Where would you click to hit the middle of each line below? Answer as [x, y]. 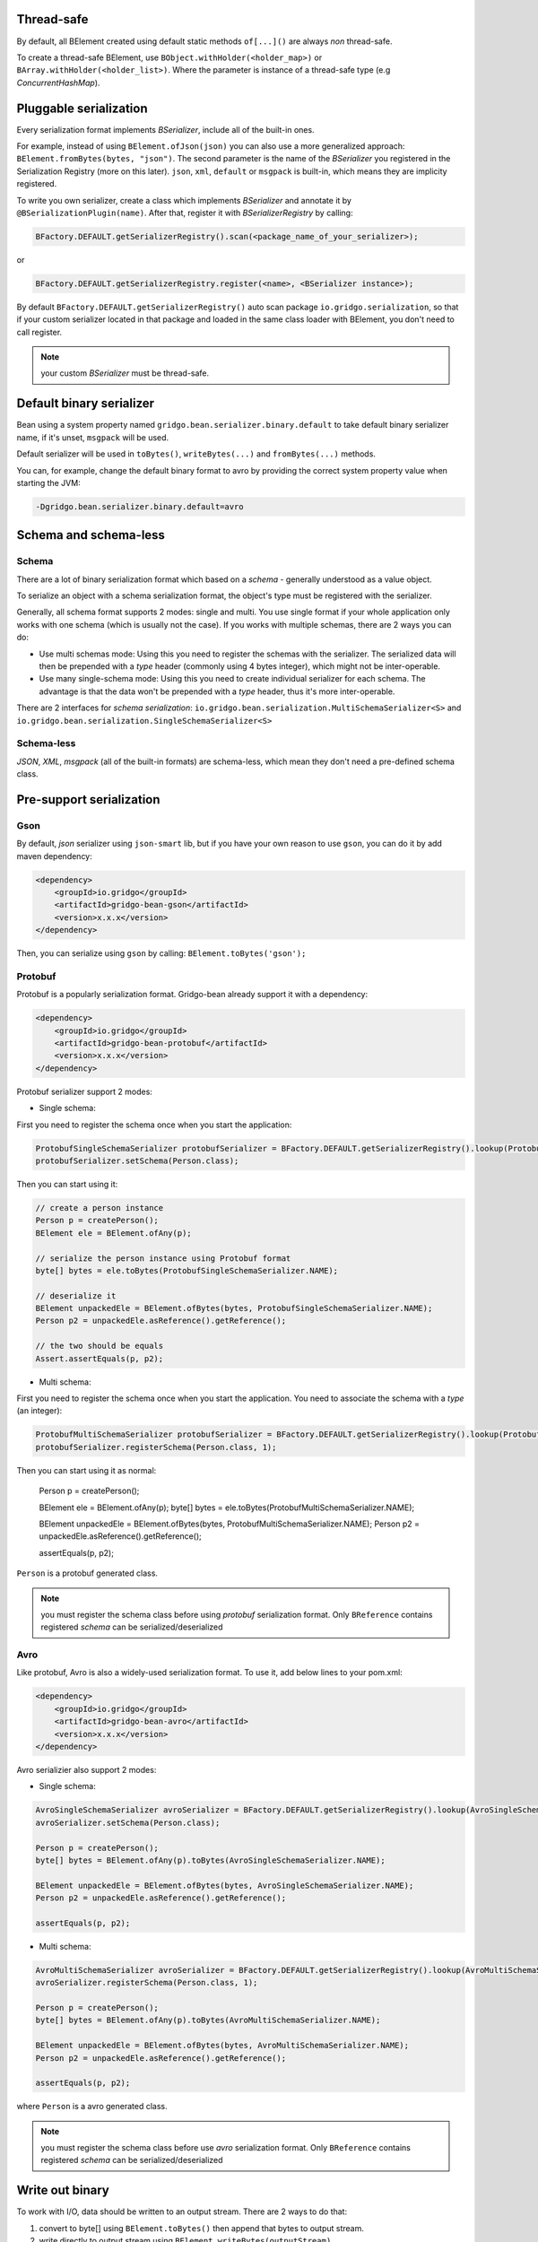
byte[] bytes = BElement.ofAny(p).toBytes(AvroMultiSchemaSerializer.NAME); [208, 2020]
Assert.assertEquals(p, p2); [100, 1358]
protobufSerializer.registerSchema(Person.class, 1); [156, 1447]
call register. [39, 332]
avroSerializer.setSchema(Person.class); [128, 1822]
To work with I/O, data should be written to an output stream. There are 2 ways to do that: [182, 2212]
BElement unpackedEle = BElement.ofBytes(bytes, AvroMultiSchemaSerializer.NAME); [222, 2046]
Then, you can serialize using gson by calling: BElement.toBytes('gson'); [161, 953]
